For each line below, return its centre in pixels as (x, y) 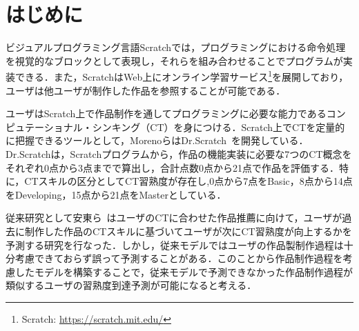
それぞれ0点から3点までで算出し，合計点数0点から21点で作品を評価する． (172, 167)
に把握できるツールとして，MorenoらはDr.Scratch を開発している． (157, 140)
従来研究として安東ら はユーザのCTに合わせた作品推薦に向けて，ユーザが (174, 218)
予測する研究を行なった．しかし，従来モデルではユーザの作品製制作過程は (175, 244)
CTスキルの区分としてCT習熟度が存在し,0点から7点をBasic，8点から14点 (188, 181)
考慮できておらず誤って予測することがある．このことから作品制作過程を (179, 258)
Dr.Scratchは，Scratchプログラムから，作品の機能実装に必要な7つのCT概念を (179, 153)
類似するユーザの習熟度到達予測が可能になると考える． (131, 285)
